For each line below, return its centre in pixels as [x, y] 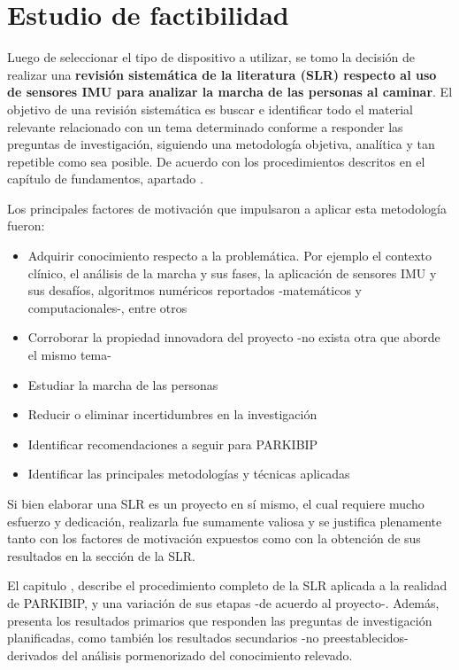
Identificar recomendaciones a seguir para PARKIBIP [173, 444]
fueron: [26, 226]
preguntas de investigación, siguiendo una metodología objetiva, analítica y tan [221, 144]
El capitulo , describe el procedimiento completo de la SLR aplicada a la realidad [227, 585]
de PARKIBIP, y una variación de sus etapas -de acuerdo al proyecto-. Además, [223, 602]
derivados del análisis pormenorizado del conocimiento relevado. [180, 654]
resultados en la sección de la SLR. [101, 555]
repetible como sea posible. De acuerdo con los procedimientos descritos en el [216, 161]
